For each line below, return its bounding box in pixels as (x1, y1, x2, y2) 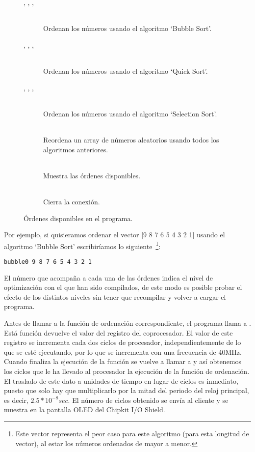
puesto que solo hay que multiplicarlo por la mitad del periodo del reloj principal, (4, 385, 249, 395)
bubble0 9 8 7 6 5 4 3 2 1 (4, 258, 92, 265)
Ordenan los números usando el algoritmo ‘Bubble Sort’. (43, 23, 212, 33)
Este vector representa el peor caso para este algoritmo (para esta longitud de (15, 428, 249, 438)
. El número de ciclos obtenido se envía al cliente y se (68, 395, 229, 405)
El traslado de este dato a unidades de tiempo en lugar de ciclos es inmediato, (4, 375, 238, 386)
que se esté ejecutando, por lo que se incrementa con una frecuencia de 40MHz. (4, 346, 242, 357)
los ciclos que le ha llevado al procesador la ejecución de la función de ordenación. (4, 366, 250, 376)
